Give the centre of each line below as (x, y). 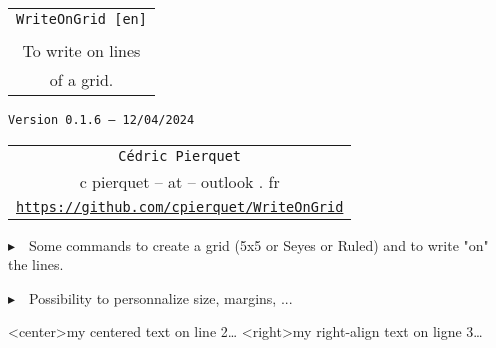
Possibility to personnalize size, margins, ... (161, 297)
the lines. (36, 264)
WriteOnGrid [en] (81, 19)
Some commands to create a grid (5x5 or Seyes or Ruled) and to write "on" (259, 244)
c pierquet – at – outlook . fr (179, 181)
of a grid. (81, 79)
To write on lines (81, 50)
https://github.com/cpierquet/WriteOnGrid (180, 206)
